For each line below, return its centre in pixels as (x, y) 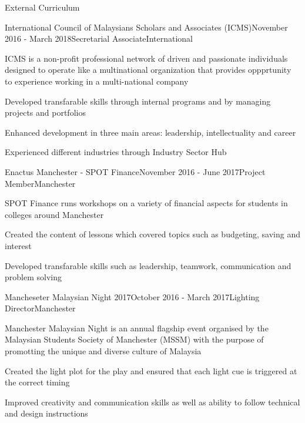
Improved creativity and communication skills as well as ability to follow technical (152, 402)
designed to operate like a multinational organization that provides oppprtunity (148, 70)
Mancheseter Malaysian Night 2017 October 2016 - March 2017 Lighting (132, 296)
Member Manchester (40, 183)
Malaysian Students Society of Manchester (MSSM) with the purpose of (134, 339)
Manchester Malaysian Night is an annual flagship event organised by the (137, 328)
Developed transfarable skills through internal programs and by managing (138, 101)
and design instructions (46, 413)
